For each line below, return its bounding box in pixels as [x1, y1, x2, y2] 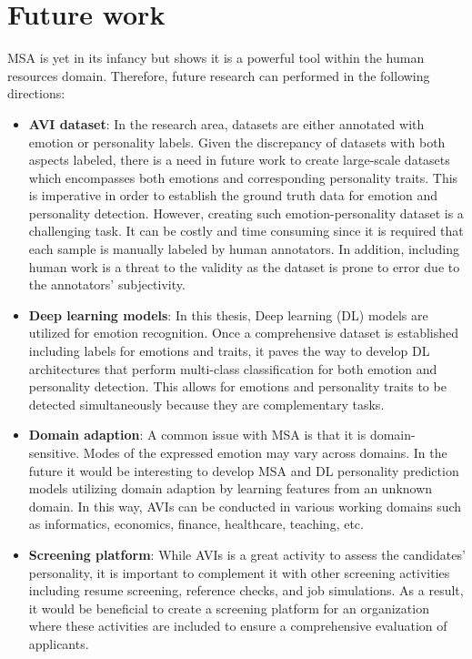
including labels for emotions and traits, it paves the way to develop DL [28, 341, 430, 360]
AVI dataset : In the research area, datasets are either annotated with [28, 114, 425, 133]
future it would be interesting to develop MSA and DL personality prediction [28, 461, 459, 480]
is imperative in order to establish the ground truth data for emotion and [28, 186, 438, 205]
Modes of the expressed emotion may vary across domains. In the [83, 443, 447, 461]
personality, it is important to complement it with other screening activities [28, 563, 450, 582]
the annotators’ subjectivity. [28, 275, 186, 294]
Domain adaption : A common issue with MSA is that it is [28, 425, 367, 444]
